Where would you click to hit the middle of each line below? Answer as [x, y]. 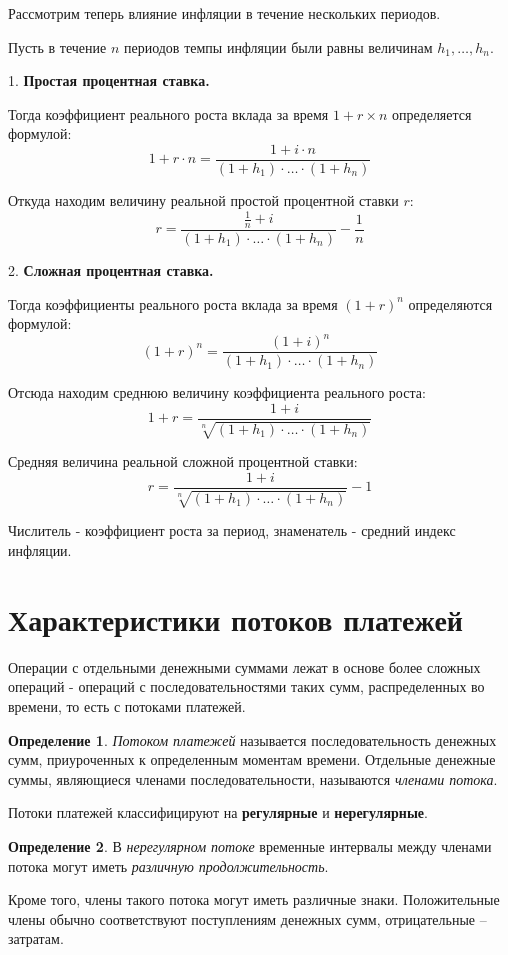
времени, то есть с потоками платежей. [127, 705]
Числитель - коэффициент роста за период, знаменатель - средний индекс [232, 530]
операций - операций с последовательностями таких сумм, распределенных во [246, 686]
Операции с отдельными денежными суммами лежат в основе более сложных [244, 666]
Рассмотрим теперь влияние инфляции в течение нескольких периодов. [224, 13]
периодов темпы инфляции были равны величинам [278, 46]
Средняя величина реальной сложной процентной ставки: [183, 461]
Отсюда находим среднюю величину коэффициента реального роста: [217, 392]
